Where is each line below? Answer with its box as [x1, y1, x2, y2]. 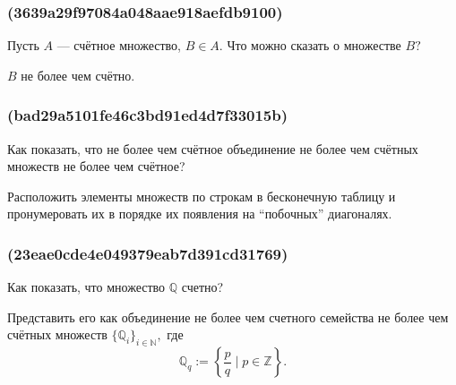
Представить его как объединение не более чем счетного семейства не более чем [7, 307, 449, 326]
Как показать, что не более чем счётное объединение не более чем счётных [7, 139, 418, 158]
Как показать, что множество [7, 278, 166, 296]
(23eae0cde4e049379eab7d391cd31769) [7, 242, 288, 264]
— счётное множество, [56, 36, 181, 55]
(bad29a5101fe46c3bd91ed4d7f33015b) [7, 104, 288, 126]
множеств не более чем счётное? [7, 157, 185, 175]
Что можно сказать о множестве [227, 36, 401, 55]
